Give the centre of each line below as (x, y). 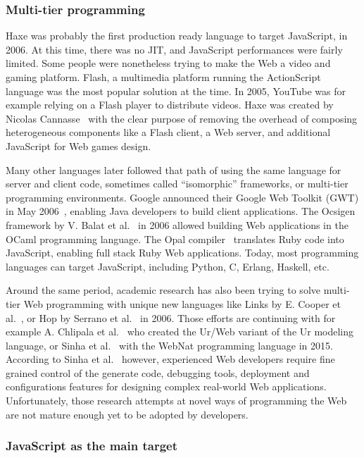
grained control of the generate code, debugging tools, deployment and (158, 372)
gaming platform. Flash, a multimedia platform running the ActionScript (163, 77)
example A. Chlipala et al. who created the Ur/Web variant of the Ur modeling (180, 332)
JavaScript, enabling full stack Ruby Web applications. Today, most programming (182, 253)
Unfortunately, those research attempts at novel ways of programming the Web (176, 401)
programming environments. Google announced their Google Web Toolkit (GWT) (182, 197)
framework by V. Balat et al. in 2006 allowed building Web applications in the (177, 224)
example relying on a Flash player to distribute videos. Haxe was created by (170, 105)
